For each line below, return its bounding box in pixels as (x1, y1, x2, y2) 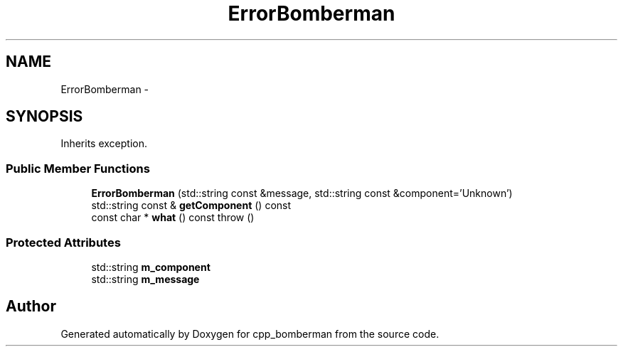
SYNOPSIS (6, 107, 83, 126)
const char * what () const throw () (91, 211, 255, 224)
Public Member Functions (6, 161, 150, 176)
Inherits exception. (60, 137, 148, 150)
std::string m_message (91, 272, 200, 285)
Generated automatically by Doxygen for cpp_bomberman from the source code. (60, 327, 440, 340)
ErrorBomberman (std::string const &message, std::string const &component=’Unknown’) (91, 187, 513, 200)
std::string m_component (91, 260, 211, 273)
